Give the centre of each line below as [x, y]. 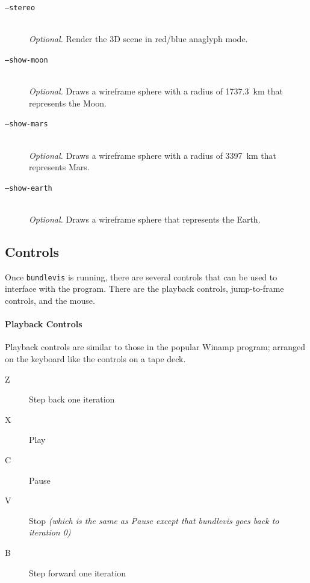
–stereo [20, 8]
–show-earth [29, 188]
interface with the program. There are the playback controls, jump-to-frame [144, 288]
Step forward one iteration [78, 572]
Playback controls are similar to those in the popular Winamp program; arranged [155, 347]
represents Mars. [59, 167]
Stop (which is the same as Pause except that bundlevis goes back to [154, 520]
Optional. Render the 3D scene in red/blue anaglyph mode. [138, 39]
